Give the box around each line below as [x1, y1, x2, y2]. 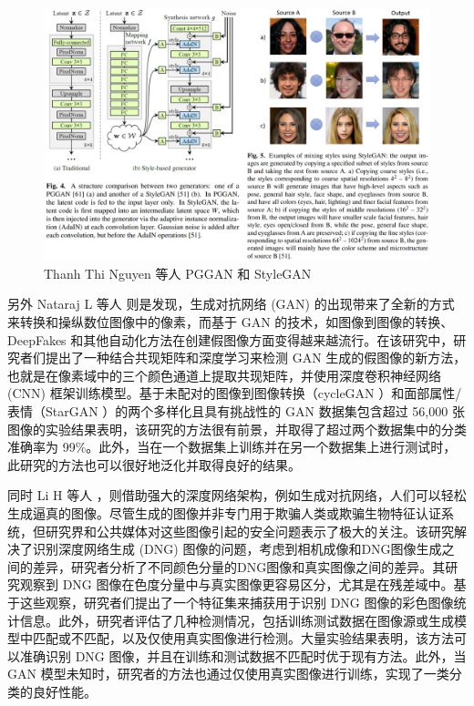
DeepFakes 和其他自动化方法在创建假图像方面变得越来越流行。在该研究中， [7, 330, 454, 349]
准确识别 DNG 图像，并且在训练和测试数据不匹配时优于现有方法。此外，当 [19, 646, 467, 665]
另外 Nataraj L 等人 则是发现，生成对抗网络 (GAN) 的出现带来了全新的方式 [7, 294, 455, 313]
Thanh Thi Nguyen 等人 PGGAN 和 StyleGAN [44, 263, 312, 282]
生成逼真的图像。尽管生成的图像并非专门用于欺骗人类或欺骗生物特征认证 [7, 503, 441, 522]
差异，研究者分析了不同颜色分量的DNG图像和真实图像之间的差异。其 [32, 557, 446, 576]
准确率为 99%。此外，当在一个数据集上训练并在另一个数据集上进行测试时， [7, 437, 457, 456]
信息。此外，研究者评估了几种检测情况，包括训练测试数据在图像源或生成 [19, 610, 454, 629]
